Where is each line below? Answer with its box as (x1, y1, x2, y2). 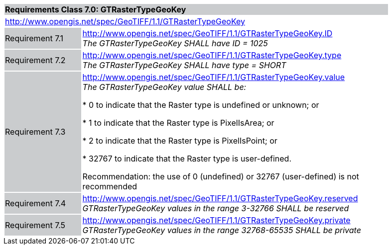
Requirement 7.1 (5, 33, 63, 43)
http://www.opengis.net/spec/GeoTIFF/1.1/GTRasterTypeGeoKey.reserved (82, 193, 358, 203)
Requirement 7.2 (5, 55, 66, 65)
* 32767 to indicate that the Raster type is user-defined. (82, 154, 291, 164)
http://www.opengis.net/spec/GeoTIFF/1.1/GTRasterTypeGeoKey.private (82, 215, 351, 225)
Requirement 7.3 (5, 127, 66, 137)
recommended (82, 181, 137, 191)
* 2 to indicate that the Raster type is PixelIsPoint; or (82, 136, 277, 146)
